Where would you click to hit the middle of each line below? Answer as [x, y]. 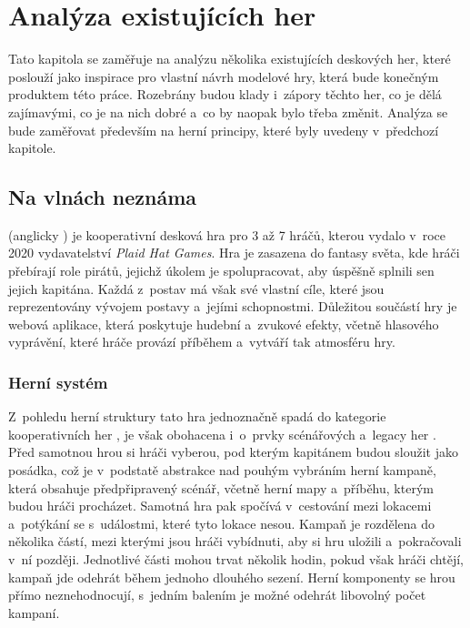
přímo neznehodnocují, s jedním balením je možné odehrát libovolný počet [217, 595]
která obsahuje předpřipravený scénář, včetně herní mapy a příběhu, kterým [221, 487]
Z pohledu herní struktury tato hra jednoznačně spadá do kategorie [197, 416]
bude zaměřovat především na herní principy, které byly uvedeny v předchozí [224, 130]
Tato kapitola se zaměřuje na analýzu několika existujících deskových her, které [230, 59]
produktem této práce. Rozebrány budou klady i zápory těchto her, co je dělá [225, 94]
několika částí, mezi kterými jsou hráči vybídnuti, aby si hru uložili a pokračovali [235, 541]
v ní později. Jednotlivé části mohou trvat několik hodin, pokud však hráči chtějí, [236, 559]
